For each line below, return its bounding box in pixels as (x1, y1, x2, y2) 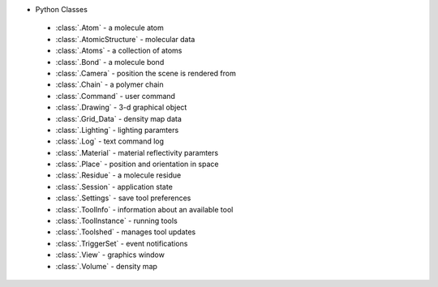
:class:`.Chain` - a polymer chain (55, 79, 164, 89)
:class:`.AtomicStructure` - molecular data (55, 34, 195, 44)
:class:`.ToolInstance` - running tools (55, 216, 178, 226)
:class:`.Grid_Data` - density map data (55, 114, 182, 123)
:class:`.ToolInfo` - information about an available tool (55, 204, 234, 214)
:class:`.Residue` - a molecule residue (55, 170, 182, 180)
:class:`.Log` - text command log (55, 136, 165, 146)
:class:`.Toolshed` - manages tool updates (55, 227, 196, 237)
